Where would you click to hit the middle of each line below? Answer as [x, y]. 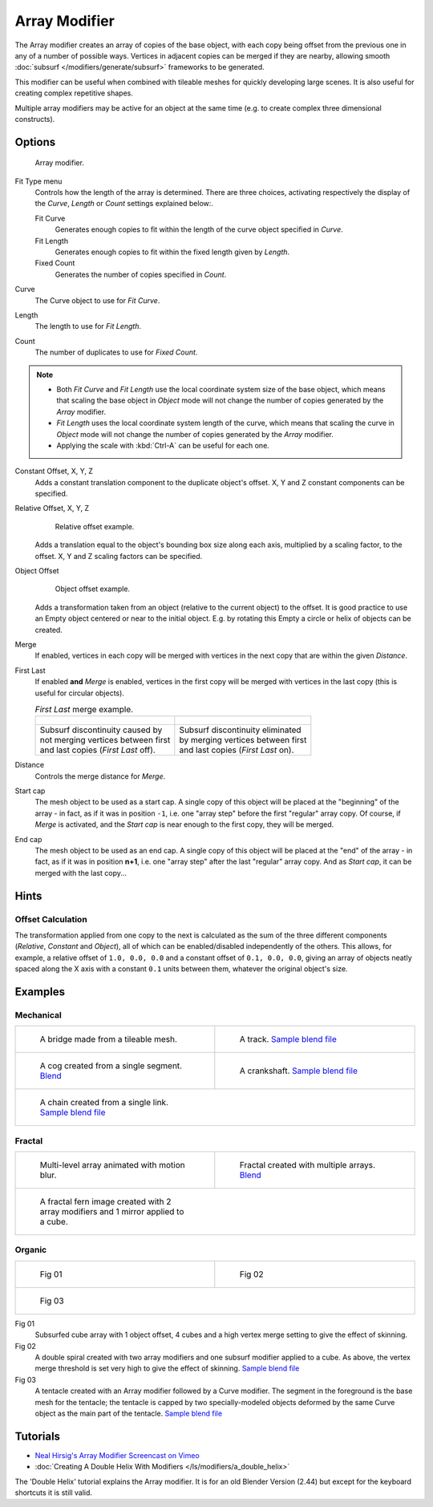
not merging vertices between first [105, 740]
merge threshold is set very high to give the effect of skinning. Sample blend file [167, 1368]
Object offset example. [93, 589]
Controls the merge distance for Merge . [100, 776]
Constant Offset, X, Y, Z [54, 471]
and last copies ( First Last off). [97, 750]
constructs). [35, 119]
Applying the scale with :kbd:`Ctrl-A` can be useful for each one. [163, 445]
